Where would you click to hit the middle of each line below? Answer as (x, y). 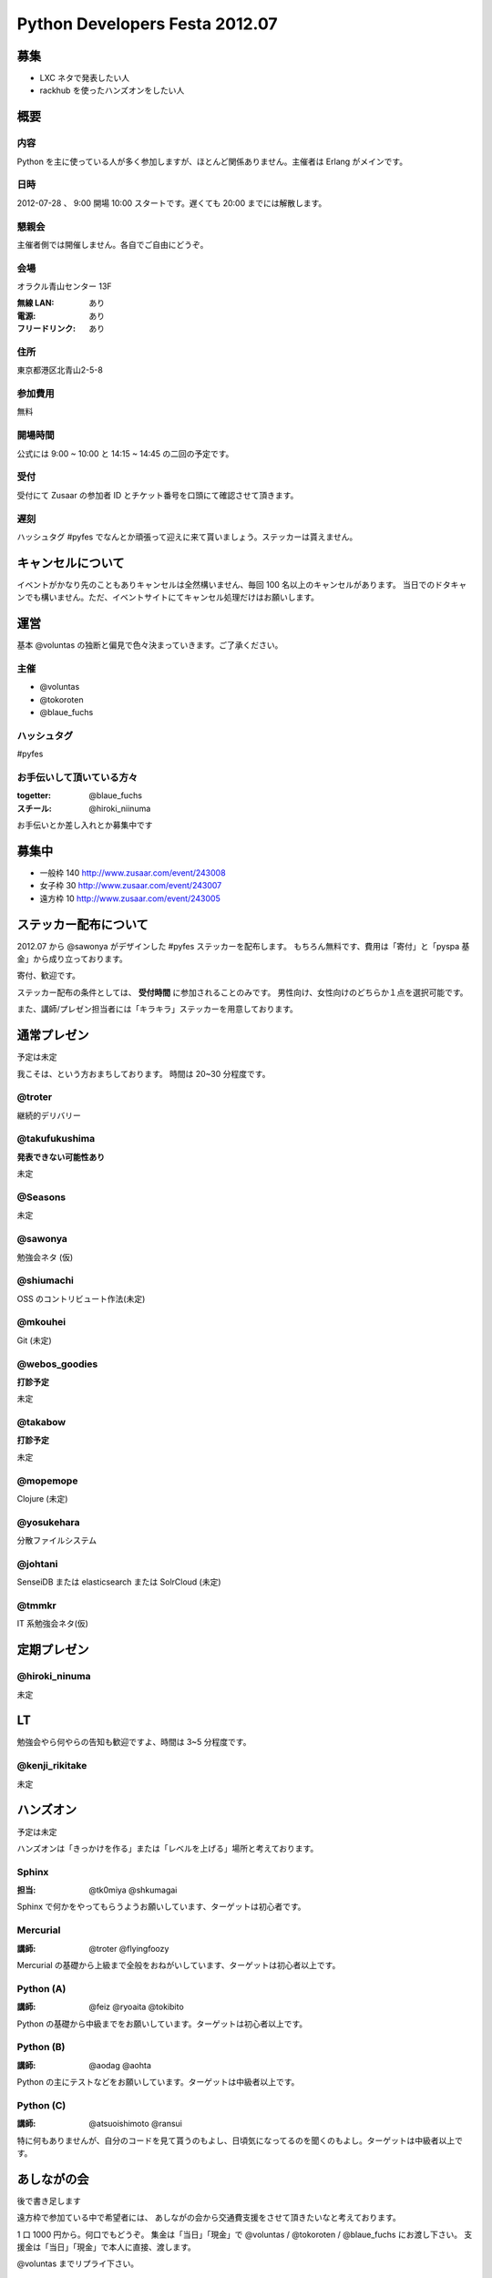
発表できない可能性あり (61, 1156)
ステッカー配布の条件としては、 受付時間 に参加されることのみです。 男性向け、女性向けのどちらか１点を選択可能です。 (242, 992)
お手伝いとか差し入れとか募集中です (85, 826)
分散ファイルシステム (57, 1541)
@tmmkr (36, 1606)
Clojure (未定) (42, 1498)
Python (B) (41, 2047)
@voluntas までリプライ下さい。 (78, 2263)
